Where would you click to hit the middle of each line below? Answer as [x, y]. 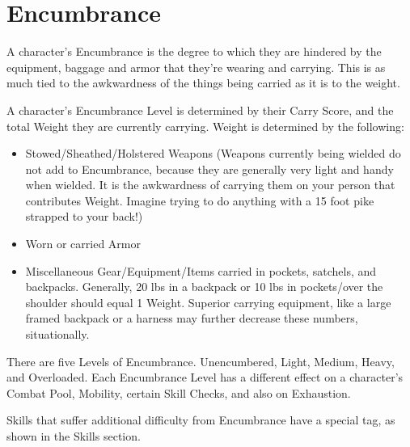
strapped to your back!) [84, 216]
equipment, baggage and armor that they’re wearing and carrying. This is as [196, 67]
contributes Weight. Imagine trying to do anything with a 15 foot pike [200, 200]
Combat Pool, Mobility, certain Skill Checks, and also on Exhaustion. [179, 392]
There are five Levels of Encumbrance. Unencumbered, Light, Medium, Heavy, [201, 361]
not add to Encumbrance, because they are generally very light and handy [209, 169]
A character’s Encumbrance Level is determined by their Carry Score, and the [200, 110]
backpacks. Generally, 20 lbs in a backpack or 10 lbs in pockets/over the [204, 287]
